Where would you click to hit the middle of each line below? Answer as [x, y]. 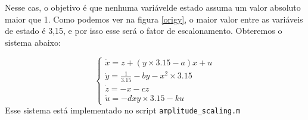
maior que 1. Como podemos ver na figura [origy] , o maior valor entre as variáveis [154, 19]
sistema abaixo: [33, 42]
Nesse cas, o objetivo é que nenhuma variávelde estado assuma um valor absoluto [153, 7]
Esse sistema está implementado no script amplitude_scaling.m [123, 110]
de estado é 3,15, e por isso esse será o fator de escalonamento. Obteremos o [144, 31]
